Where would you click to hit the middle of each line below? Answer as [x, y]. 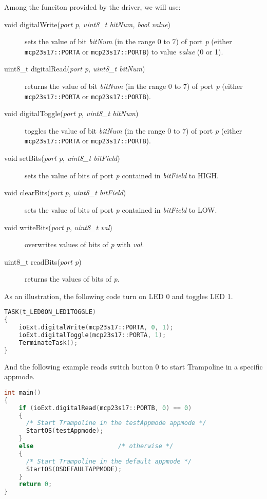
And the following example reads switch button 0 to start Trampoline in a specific [133, 366]
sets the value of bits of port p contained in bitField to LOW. [121, 209]
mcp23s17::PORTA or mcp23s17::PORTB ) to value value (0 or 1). [124, 51]
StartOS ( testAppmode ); [65, 431]
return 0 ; [35, 484]
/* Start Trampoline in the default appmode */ [109, 461]
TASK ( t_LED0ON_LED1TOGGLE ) [50, 312]
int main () [23, 392]
